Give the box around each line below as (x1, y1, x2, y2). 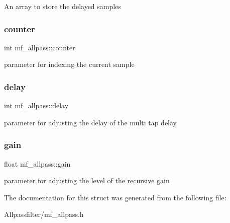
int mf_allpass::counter (4, 42, 75, 52)
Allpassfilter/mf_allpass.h (4, 209, 84, 219)
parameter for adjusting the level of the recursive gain (4, 175, 170, 186)
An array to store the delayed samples (4, 1, 121, 11)
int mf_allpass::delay (4, 100, 69, 111)
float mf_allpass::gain (4, 158, 71, 169)
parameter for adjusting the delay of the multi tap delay (4, 117, 177, 127)
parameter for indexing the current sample (4, 59, 135, 69)
